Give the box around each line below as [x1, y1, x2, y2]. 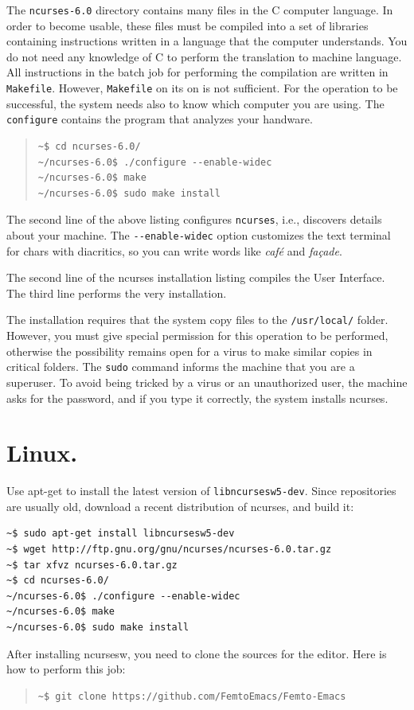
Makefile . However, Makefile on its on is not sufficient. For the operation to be [6, 80, 398, 96]
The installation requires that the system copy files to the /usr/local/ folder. [6, 311, 389, 328]
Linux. [6, 436, 78, 469]
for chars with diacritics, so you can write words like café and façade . [6, 242, 342, 259]
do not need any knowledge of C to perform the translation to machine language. [6, 48, 402, 64]
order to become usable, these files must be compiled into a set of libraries [6, 17, 369, 33]
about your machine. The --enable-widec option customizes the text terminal [6, 226, 391, 243]
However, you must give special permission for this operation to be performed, [6, 327, 389, 344]
